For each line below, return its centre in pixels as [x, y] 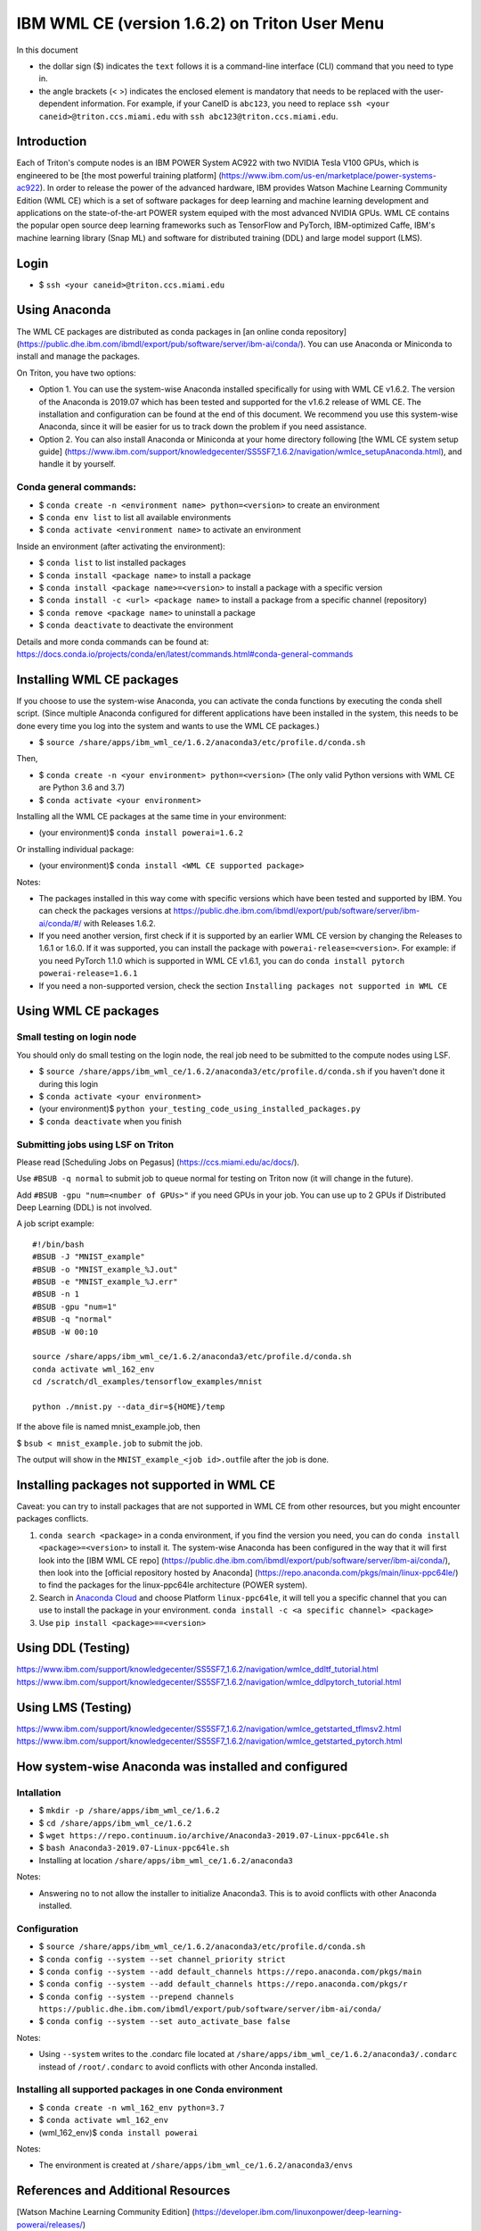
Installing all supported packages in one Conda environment [150, 2090]
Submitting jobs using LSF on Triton [95, 1144]
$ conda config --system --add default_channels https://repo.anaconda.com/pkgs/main [230, 1971]
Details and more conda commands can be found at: [113, 642]
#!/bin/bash [58, 1244]
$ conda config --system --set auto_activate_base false [165, 2021]
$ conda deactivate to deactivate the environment [136, 626]
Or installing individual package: [75, 849]
